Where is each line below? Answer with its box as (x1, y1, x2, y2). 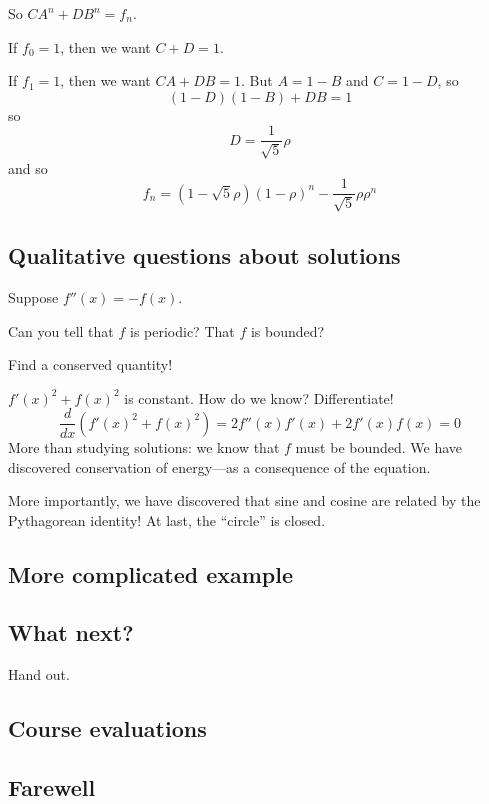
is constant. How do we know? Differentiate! (124, 387, 394, 408)
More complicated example (8, 558, 294, 589)
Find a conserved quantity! (8, 354, 173, 375)
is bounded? (250, 320, 325, 341)
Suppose (8, 287, 59, 308)
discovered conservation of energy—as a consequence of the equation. (8, 456, 431, 477)
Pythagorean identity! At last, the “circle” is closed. (8, 509, 326, 530)
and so (8, 157, 48, 178)
